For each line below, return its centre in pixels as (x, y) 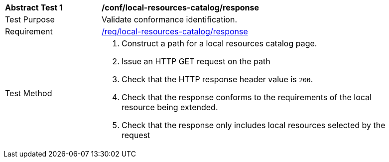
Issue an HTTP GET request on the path (196, 61)
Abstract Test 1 (34, 7)
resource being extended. (170, 107)
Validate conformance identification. (169, 19)
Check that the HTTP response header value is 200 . (217, 79)
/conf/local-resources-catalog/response (181, 7)
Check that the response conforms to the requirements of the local (247, 97)
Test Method (29, 93)
